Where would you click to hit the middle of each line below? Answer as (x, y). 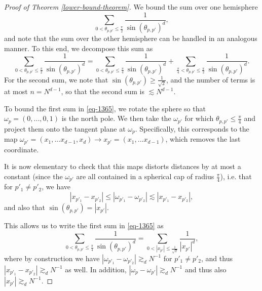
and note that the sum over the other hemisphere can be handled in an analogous (131, 38)
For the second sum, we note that (56, 79)
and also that (25, 207)
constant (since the (33, 176)
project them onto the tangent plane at (65, 128)
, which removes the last (203, 139)
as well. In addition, (96, 269)
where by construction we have (52, 258)
